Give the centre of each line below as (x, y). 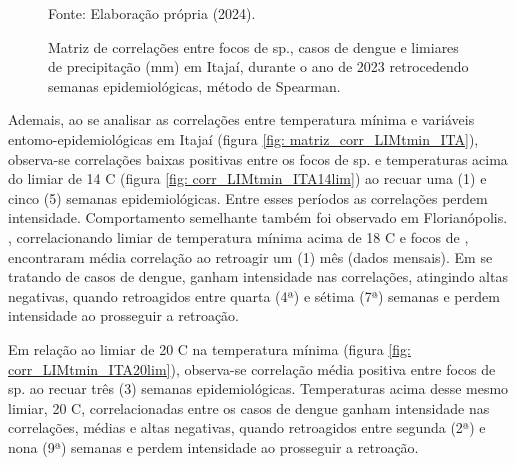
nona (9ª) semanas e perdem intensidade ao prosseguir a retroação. (213, 446)
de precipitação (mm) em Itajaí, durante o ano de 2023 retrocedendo (258, 66)
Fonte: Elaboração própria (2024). (152, 13)
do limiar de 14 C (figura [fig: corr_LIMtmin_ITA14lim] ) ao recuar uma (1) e (247, 178)
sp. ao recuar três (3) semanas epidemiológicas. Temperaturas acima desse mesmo (258, 388)
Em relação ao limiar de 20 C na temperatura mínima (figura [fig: (209, 348)
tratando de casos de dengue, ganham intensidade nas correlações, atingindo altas (258, 276)
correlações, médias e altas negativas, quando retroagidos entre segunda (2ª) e (247, 427)
